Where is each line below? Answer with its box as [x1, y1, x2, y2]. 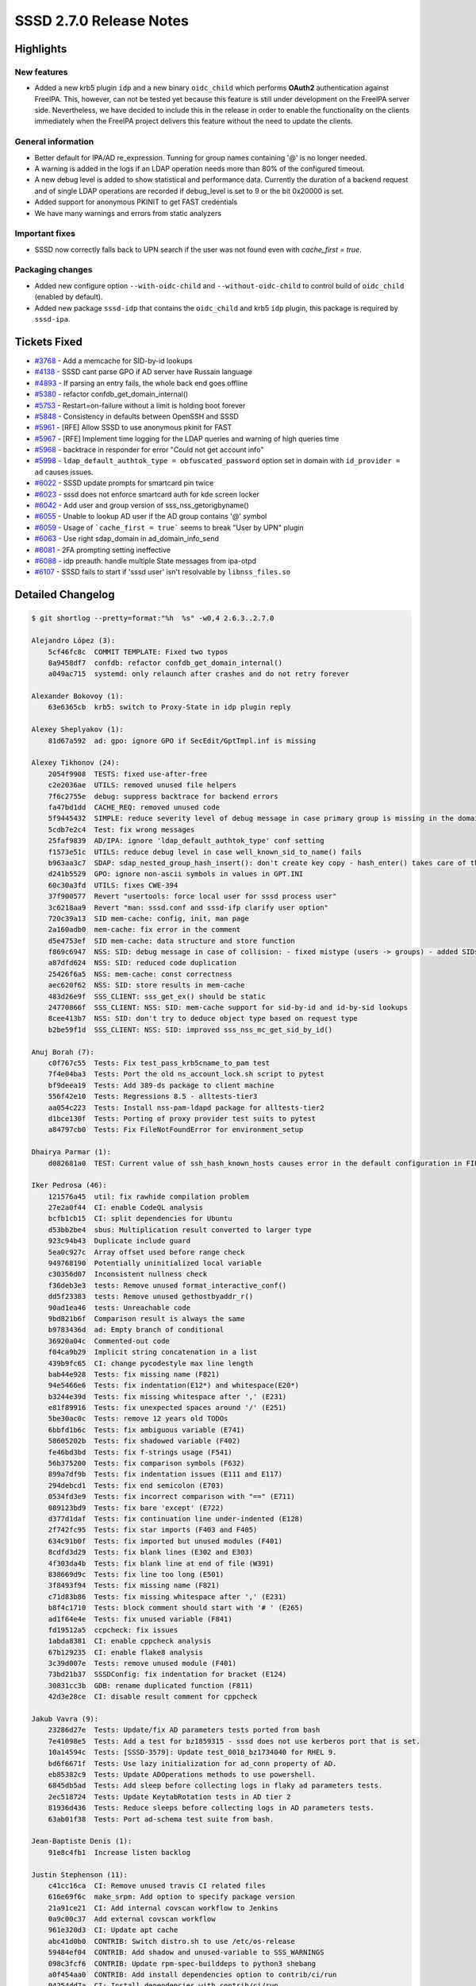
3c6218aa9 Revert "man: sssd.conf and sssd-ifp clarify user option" [48, 902, 329, 912]
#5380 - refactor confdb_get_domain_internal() [34, 389, 189, 399]
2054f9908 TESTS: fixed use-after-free [48, 769, 208, 779]
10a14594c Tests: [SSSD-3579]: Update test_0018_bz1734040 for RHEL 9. [48, 1748, 337, 1757]
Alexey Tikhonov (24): [31, 759, 120, 767]
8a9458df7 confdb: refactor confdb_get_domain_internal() [48, 658, 283, 667]
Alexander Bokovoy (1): [31, 692, 125, 701]
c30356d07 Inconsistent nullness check [48, 1269, 208, 1279]
